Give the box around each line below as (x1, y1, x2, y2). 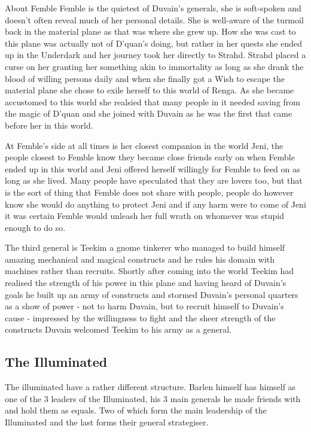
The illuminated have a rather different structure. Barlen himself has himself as (5, 381, 296, 393)
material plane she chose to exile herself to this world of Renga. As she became (5, 84, 294, 96)
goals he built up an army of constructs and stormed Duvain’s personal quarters (5, 288, 298, 300)
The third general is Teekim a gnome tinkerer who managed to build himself (5, 241, 285, 254)
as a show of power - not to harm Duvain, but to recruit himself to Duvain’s (5, 300, 284, 312)
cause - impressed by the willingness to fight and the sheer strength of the (5, 311, 276, 324)
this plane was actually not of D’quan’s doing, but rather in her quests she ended (5, 36, 303, 49)
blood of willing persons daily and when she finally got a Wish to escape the (5, 72, 285, 84)
